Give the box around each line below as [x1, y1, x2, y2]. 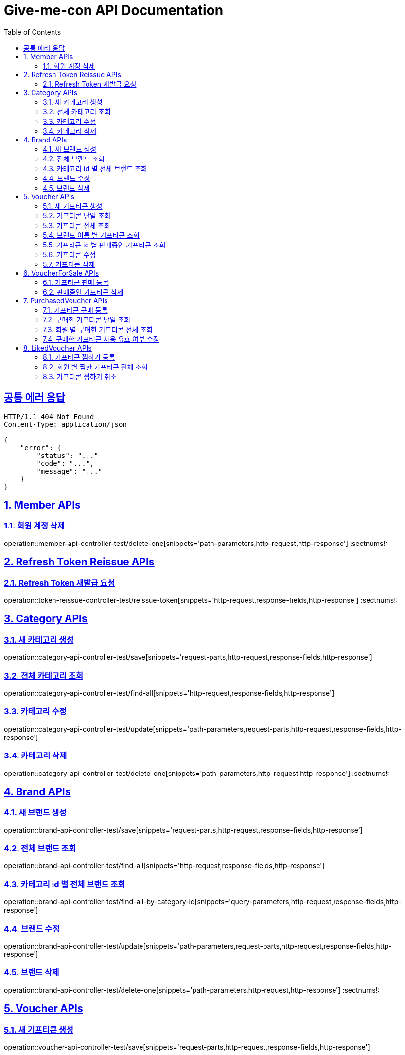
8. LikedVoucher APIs [23, 343, 92, 352]
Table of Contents [4, 27, 61, 36]
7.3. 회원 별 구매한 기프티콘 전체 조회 [43, 325, 153, 334]
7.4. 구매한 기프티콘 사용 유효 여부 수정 [43, 334, 159, 343]
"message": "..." [36, 467, 103, 475]
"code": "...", [36, 459, 94, 467]
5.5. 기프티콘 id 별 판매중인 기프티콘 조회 [43, 240, 166, 249]
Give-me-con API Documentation [4, 2, 224, 18]
